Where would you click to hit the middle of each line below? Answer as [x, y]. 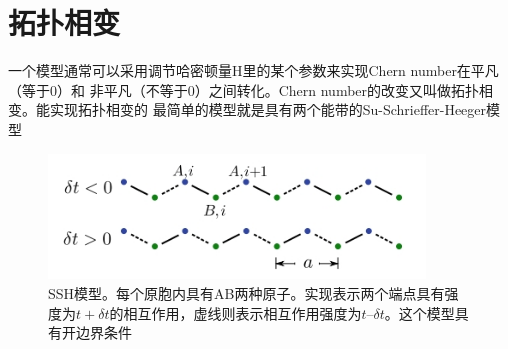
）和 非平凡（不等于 [122, 89]
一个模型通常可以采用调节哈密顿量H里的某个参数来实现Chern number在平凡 [253, 70]
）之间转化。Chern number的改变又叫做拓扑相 [344, 89]
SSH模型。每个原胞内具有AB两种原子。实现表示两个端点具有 [246, 293]
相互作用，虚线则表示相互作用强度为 [242, 312]
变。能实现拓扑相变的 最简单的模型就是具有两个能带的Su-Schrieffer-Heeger [247, 109]
